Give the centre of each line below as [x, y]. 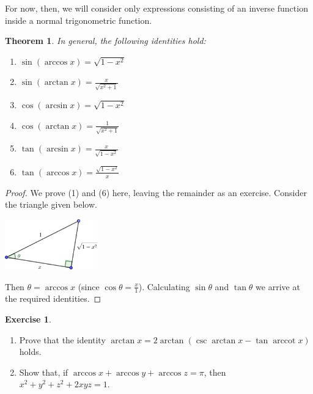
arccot [284, 341]
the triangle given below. [51, 204]
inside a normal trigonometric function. [79, 20]
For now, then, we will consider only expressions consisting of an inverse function [156, 8]
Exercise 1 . [28, 319]
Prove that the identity [62, 339]
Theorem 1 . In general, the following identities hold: [105, 41]
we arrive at [278, 286]
